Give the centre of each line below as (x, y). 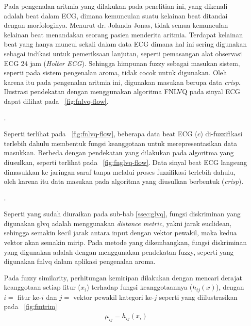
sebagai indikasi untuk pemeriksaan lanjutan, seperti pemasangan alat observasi (123, 53)
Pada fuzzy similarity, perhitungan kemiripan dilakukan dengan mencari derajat (123, 277)
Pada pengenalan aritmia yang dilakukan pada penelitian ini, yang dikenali (116, 6)
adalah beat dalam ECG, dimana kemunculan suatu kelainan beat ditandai (116, 15)
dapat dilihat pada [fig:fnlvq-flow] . (56, 101)
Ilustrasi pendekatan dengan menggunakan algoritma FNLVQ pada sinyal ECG (122, 91)
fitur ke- (30, 297)
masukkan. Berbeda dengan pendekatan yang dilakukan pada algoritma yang (119, 153)
